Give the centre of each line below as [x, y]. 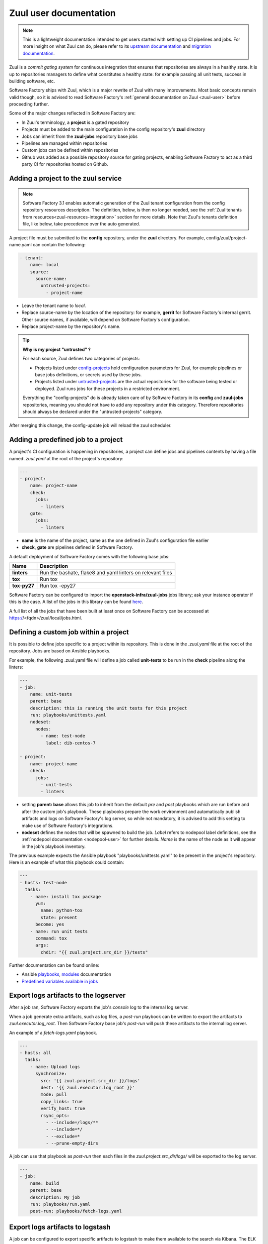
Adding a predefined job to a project [66, 440]
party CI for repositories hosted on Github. [65, 164]
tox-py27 [23, 586]
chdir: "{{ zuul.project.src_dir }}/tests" [94, 952]
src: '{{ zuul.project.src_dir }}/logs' [90, 1081]
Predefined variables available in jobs [60, 981]
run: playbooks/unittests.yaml [68, 715]
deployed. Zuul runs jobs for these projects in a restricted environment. [108, 389]
